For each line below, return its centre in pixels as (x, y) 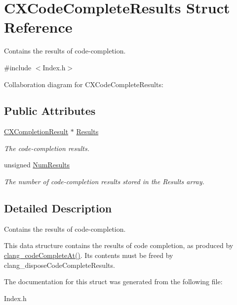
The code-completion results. (47, 148)
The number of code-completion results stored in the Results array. (104, 181)
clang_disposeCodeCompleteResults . (59, 265)
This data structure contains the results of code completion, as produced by (119, 245)
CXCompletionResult (36, 131)
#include (18, 67)
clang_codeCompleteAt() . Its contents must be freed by (89, 255)
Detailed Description (58, 208)
